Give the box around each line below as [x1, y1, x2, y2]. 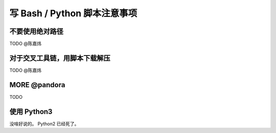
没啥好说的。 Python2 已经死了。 [9, 120, 79, 127]
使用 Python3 [9, 107, 53, 116]
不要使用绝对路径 [9, 27, 63, 36]
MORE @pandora [9, 81, 65, 89]
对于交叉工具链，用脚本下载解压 [9, 54, 110, 62]
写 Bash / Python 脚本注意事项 [9, 8, 137, 19]
